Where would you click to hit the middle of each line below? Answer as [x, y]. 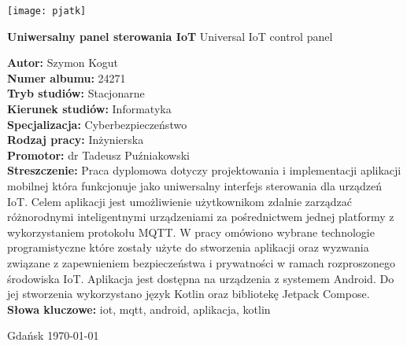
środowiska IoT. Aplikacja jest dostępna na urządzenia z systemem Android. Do [201, 278]
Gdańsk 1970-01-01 [53, 335]
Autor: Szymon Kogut [63, 63]
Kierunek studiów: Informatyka [89, 109]
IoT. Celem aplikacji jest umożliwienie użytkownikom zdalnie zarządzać [179, 201]
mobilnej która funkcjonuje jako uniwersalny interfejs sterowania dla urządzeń [195, 186]
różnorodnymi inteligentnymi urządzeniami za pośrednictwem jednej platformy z [201, 217]
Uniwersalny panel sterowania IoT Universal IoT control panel [170, 36]
